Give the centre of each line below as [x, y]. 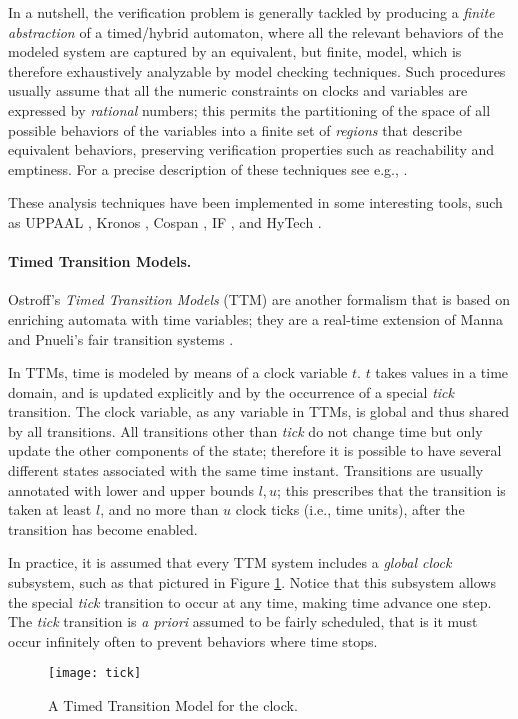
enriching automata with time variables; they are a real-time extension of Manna [255, 318]
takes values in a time [442, 372]
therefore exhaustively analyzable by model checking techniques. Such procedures [257, 70]
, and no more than [159, 509]
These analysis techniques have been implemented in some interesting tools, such [255, 202]
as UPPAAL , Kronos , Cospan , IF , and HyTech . [165, 221]
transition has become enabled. [103, 528]
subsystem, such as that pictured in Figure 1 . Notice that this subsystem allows [252, 582]
